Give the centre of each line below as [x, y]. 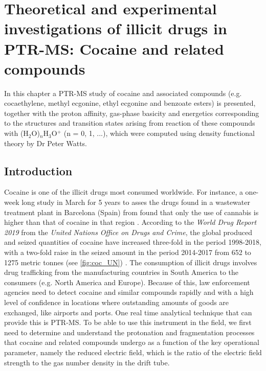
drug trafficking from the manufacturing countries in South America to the [121, 272]
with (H [16, 133]
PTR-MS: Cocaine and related [114, 48]
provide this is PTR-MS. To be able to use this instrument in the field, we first [128, 322]
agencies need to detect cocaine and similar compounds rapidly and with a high [129, 292]
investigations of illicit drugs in [116, 28]
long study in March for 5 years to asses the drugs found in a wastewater [136, 202]
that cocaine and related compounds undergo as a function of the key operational [132, 342]
